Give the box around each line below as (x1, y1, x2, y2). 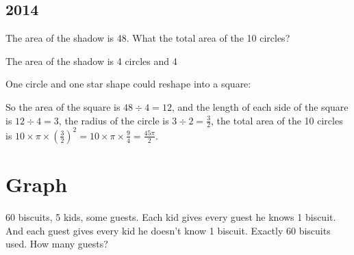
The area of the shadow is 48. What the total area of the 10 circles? (5, 31, 290, 45)
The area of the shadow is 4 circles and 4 (5, 53, 177, 68)
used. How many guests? (5, 237, 108, 251)
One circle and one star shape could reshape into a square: (5, 77, 251, 91)
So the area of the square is (5, 99, 121, 113)
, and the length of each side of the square (171, 99, 349, 113)
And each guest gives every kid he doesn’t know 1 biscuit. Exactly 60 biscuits (5, 223, 331, 237)
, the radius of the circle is (58, 113, 169, 127)
